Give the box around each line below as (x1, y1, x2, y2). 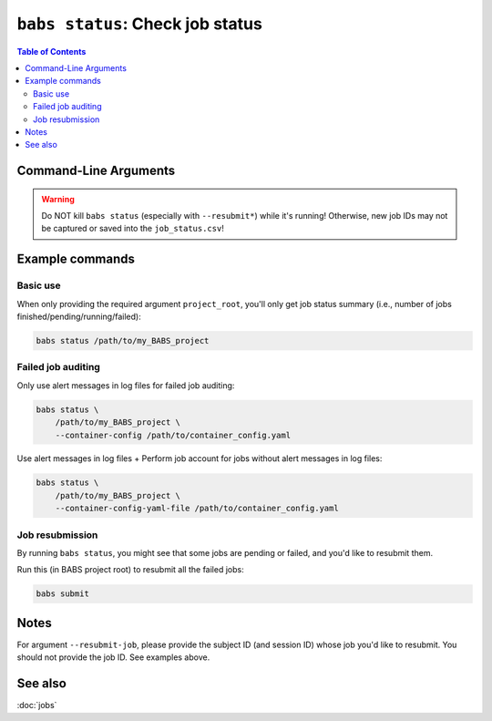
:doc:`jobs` (16, 700, 57, 711)
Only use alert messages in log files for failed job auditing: (16, 379, 235, 391)
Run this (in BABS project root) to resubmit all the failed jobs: (16, 564, 245, 575)
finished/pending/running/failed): (16, 311, 141, 323)
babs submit (36, 589, 90, 599)
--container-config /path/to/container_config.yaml (55, 429, 292, 440)
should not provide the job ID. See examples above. (16, 652, 210, 663)
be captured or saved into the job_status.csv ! (41, 223, 225, 234)
